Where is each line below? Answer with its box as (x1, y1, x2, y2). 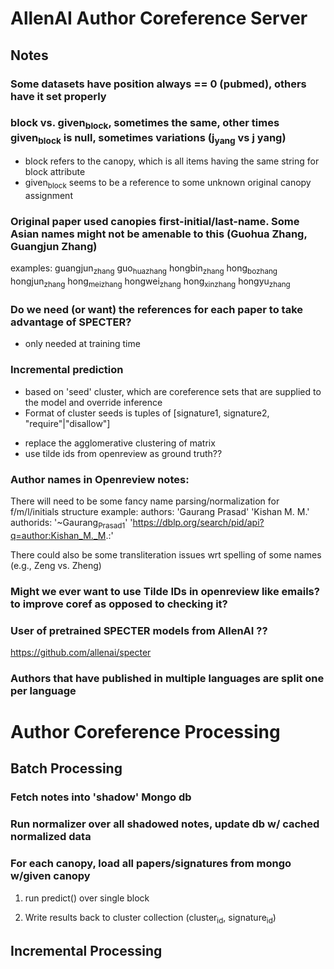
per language (10, 683, 77, 697)
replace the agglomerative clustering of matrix (24, 437, 216, 449)
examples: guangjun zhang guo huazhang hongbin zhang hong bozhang (10, 262, 278, 277)
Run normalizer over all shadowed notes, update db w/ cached (10, 817, 320, 831)
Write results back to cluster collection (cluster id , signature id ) (24, 911, 277, 926)
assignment (24, 190, 73, 202)
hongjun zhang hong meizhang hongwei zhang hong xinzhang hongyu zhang (10, 275, 291, 290)
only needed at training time (24, 338, 141, 350)
